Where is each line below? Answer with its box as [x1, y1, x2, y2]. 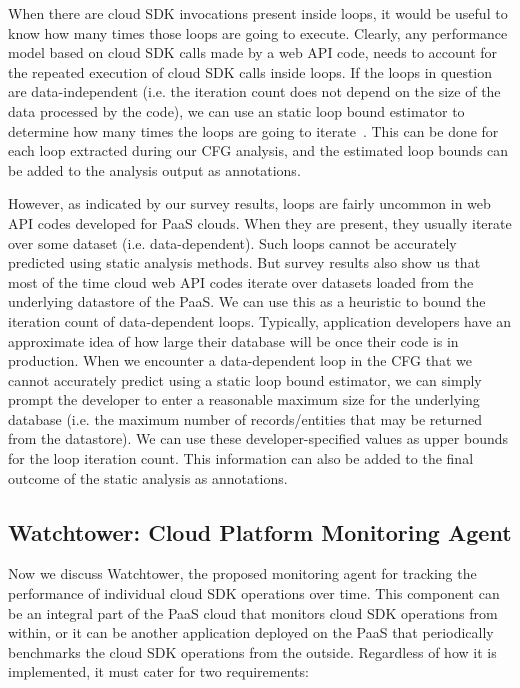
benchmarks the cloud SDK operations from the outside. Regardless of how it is [8, 641, 497, 662]
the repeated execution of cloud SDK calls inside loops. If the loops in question [8, 61, 493, 82]
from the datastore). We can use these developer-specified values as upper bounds [8, 428, 509, 449]
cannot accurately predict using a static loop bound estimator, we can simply [8, 369, 482, 390]
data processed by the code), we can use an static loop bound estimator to [8, 100, 465, 121]
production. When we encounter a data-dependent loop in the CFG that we [8, 350, 472, 371]
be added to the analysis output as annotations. [8, 159, 301, 180]
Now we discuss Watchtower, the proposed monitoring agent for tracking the [8, 563, 477, 584]
